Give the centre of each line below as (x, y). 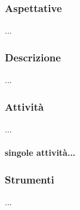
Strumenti (30, 179)
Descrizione (33, 57)
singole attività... (40, 153)
